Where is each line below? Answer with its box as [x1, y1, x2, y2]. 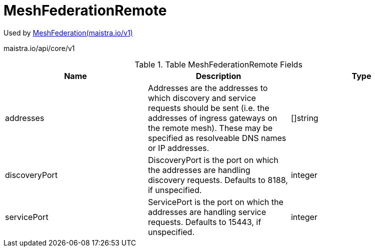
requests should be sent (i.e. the [147, 102, 269, 113]
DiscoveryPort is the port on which [147, 154, 278, 165]
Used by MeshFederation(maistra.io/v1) [3, 28, 133, 37]
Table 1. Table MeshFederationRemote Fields [134, 59, 302, 69]
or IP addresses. [147, 142, 209, 153]
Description [195, 70, 241, 81]
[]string [290, 112, 318, 123]
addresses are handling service [147, 206, 266, 217]
